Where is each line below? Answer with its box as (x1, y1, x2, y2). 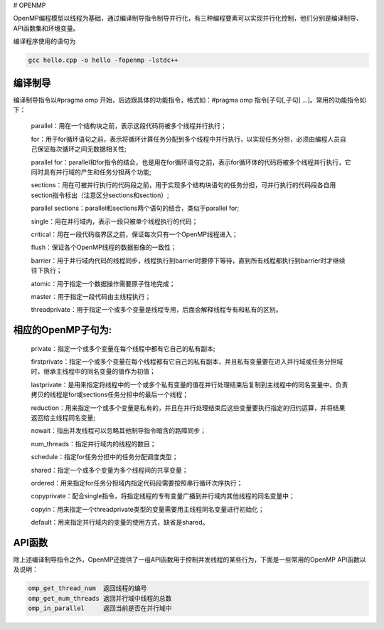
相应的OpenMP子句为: (13, 324, 112, 336)
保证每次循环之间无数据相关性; (36, 145, 127, 153)
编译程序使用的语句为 (13, 37, 76, 46)
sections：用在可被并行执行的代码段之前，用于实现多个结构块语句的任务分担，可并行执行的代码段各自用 (31, 181, 336, 189)
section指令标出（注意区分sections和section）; (31, 191, 170, 199)
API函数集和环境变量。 (13, 23, 80, 32)
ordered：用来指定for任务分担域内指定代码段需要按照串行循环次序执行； (31, 479, 243, 487)
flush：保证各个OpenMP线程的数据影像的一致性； (31, 243, 177, 252)
